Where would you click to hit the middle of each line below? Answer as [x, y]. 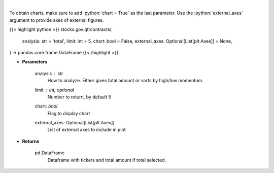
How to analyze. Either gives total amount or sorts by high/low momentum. [125, 81]
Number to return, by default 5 [79, 97]
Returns [31, 141]
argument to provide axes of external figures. [57, 20]
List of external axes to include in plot [87, 130]
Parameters [35, 62]
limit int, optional [54, 90]
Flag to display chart [69, 113]
